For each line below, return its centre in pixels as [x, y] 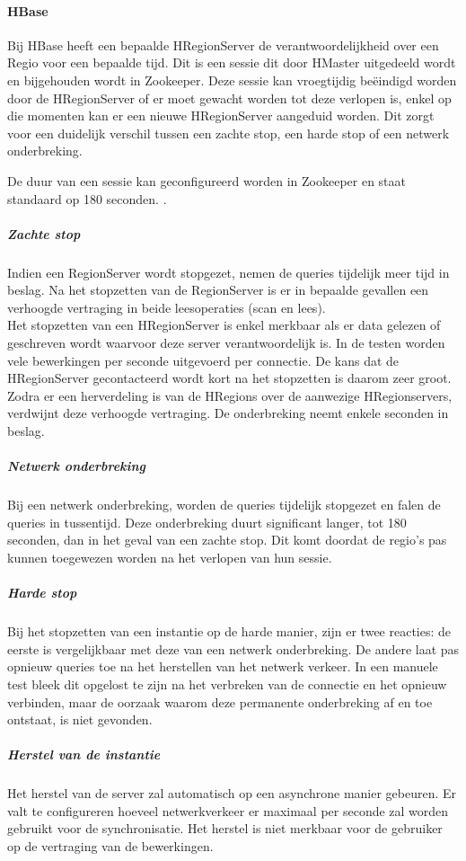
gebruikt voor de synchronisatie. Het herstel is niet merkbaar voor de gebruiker [225, 828]
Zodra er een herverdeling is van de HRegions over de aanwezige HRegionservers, [230, 395]
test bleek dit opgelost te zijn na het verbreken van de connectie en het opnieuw [227, 683]
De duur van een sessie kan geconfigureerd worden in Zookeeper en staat [207, 180]
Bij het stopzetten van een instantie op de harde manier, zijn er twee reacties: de [229, 631]
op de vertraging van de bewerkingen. [110, 846]
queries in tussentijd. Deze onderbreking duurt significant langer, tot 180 [207, 522]
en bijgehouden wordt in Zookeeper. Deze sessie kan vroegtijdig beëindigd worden [232, 80]
